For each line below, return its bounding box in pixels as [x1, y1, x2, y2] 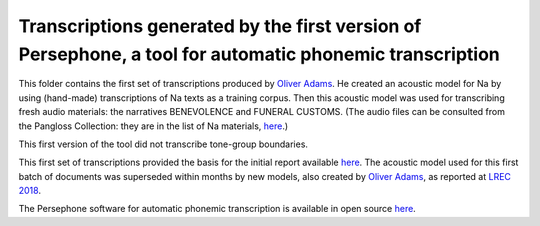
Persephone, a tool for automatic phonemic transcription [18, 43, 500, 65]
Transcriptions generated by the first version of [18, 15, 422, 37]
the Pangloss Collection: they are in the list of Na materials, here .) [18, 120, 289, 132]
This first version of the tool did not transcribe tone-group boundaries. [18, 138, 309, 150]
